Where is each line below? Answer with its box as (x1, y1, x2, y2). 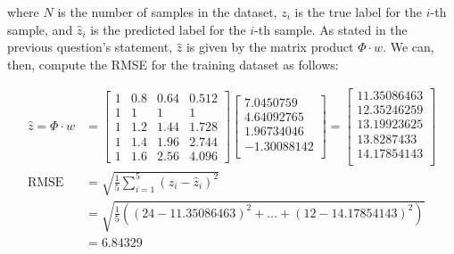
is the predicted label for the (90, 20, 246, 38)
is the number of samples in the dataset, (57, 3, 277, 20)
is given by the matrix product (186, 37, 354, 56)
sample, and (7, 20, 73, 38)
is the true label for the (294, 3, 423, 20)
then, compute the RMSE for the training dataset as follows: (7, 54, 339, 73)
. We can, (383, 37, 434, 56)
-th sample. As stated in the (254, 20, 408, 38)
